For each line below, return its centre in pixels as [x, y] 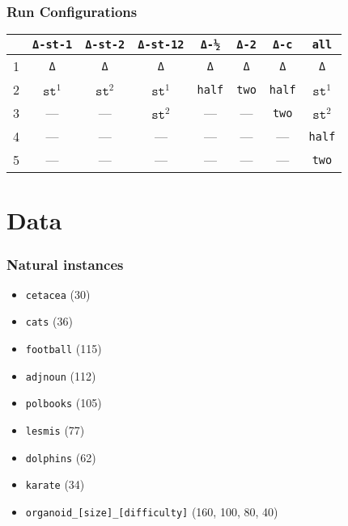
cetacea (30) [58, 294]
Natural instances [65, 264]
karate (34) [55, 484]
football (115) [64, 349]
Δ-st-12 [161, 45]
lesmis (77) [55, 430]
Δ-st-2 [105, 45]
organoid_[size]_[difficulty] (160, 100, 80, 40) [152, 512]
